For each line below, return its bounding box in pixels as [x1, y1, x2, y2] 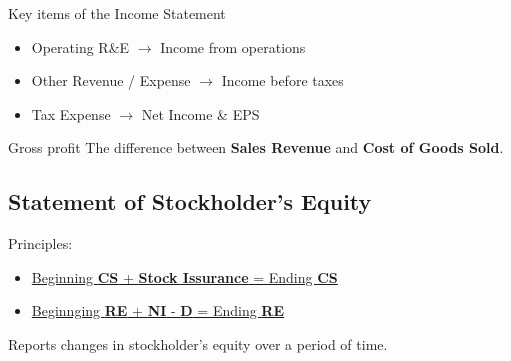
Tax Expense [31, 103, 111, 124]
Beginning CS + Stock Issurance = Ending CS [31, 266, 338, 287]
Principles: [8, 233, 73, 254]
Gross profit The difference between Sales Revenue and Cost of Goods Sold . [8, 137, 504, 158]
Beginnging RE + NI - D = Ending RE [31, 300, 285, 321]
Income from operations [160, 36, 306, 57]
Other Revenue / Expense [31, 70, 191, 91]
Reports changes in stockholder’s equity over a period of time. [8, 333, 388, 354]
